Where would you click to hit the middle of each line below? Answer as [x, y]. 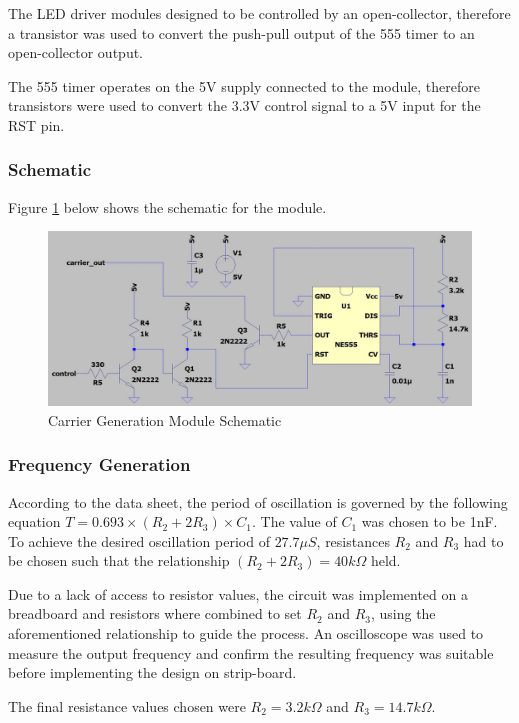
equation [34, 521]
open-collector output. [76, 52]
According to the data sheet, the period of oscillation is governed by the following [258, 501]
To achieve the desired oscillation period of [139, 540]
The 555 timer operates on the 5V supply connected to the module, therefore [244, 85]
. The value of [294, 521]
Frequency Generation [99, 464]
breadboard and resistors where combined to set [155, 613]
